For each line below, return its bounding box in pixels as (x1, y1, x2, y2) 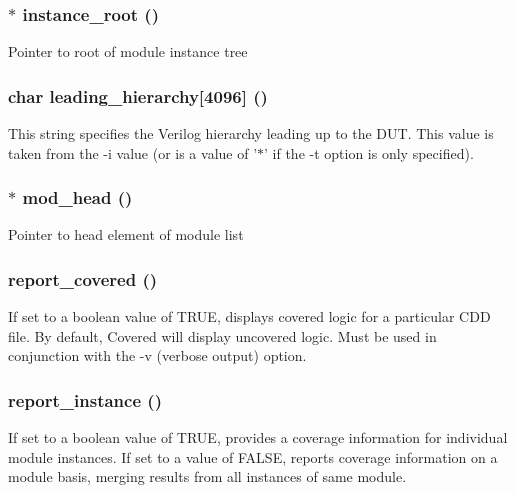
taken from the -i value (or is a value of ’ (8, 142, 258, 163)
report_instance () (8, 387, 162, 412)
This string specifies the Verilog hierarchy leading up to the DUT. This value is (8, 123, 494, 144)
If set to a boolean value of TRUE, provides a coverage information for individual (8, 427, 508, 448)
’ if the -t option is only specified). (264, 142, 474, 163)
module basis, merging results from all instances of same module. (8, 466, 407, 487)
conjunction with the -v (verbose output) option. (8, 345, 307, 366)
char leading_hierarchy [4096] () (8, 83, 268, 108)
